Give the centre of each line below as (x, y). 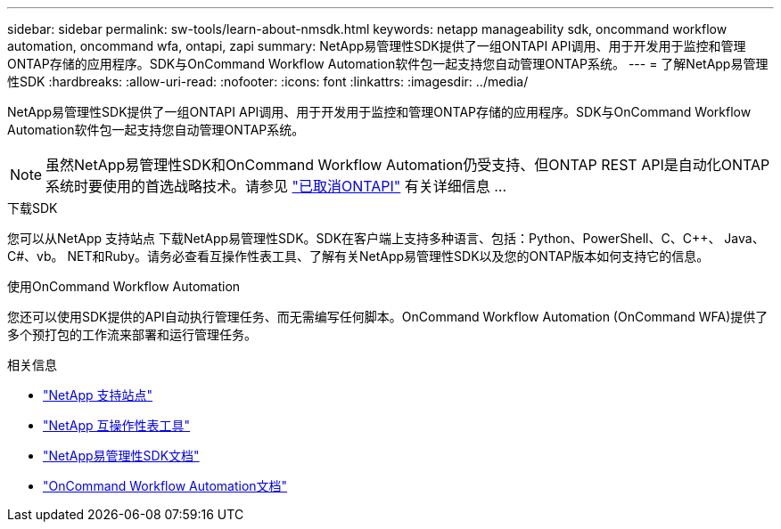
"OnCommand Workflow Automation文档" (165, 486)
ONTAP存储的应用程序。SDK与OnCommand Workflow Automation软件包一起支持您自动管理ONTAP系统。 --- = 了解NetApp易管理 (388, 64)
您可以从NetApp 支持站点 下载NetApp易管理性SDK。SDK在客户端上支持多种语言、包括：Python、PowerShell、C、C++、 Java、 (386, 238)
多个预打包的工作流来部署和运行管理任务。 (132, 334)
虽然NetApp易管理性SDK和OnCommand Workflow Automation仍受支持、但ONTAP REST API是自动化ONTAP (408, 165)
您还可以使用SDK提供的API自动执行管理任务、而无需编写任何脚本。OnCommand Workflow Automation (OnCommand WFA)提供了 (388, 317)
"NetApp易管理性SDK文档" (121, 456)
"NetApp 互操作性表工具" (117, 425)
